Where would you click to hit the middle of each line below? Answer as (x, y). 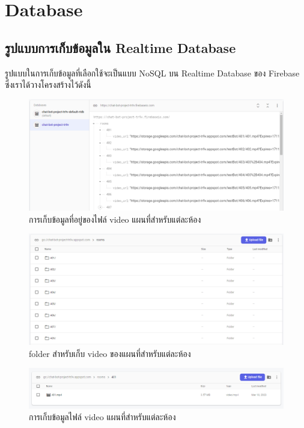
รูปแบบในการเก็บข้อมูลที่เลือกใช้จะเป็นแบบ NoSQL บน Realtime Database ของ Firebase (152, 73)
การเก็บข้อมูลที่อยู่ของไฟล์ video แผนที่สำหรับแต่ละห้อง (115, 219)
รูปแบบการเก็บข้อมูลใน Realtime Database (120, 47)
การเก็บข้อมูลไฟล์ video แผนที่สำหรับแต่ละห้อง (102, 417)
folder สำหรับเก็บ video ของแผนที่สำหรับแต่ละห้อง (110, 353)
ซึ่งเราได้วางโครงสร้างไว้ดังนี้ (48, 85)
